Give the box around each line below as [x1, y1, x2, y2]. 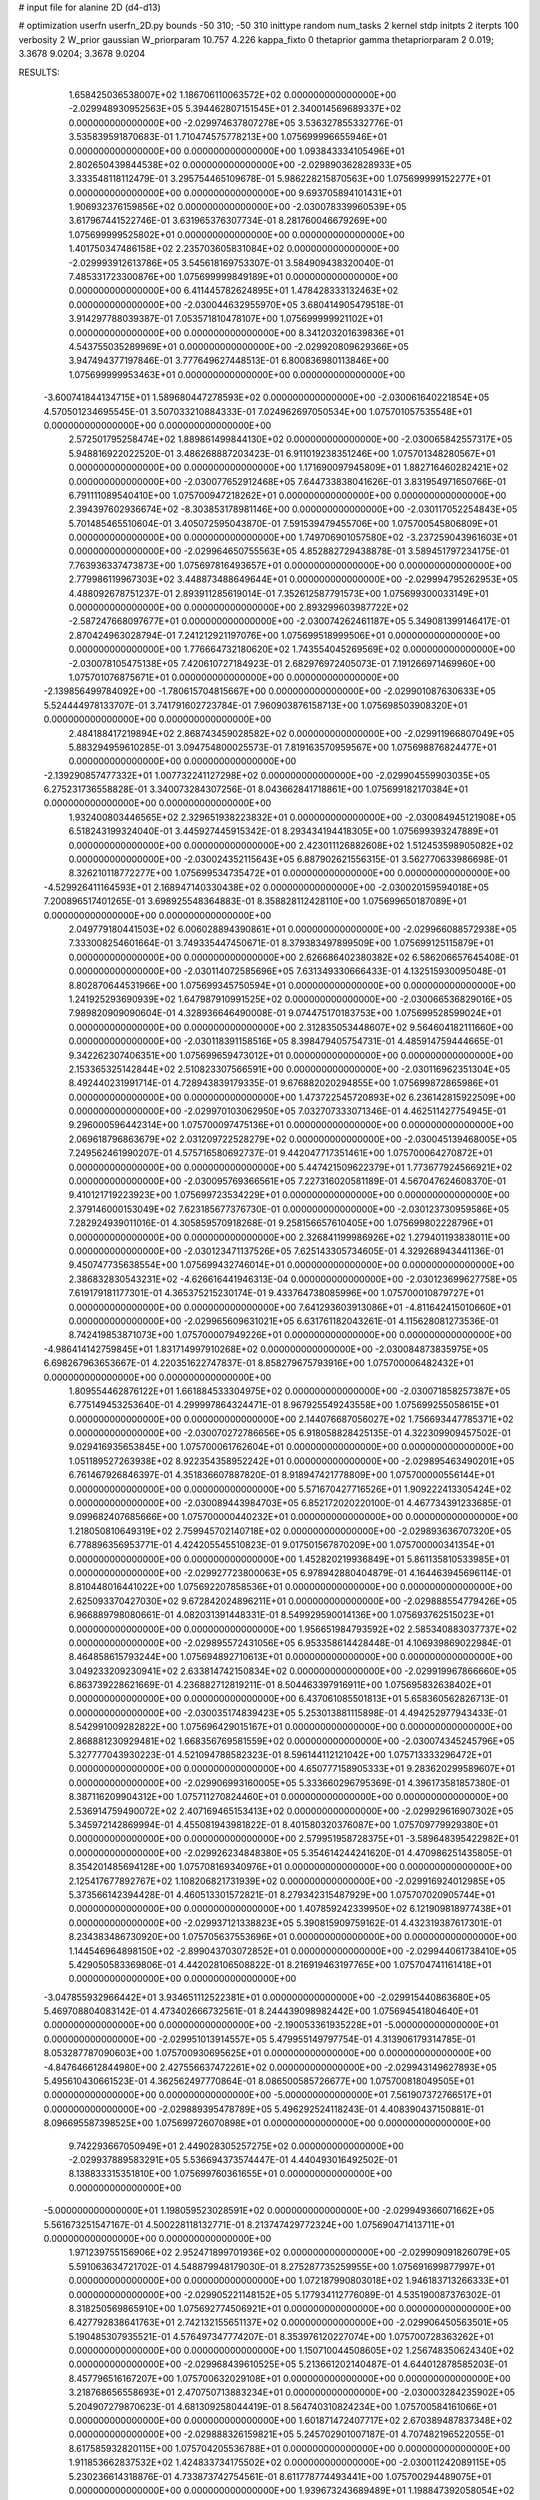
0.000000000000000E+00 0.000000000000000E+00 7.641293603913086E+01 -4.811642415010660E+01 [68, 1301, 512, 1313]
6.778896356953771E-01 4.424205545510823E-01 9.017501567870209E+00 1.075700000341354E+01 [68, 1539, 495, 1551]
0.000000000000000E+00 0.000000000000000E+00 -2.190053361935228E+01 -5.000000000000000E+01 [43, 2019, 499, 2031]
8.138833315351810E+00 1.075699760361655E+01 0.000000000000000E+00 [68, 2168, 393, 2180]
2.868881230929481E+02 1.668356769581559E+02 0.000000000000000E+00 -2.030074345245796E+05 [68, 1735, 515, 1747]
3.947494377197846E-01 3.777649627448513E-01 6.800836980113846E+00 [68, 355, 390, 367]
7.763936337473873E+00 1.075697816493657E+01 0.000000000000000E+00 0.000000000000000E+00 [68, 559, 512, 571]
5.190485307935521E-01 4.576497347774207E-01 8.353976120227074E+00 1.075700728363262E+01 [68, 2330, 494, 2342]
